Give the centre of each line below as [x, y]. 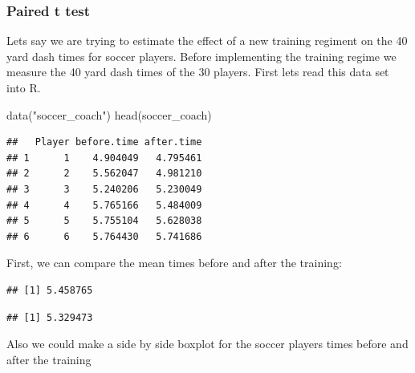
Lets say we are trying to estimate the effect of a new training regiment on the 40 [207, 41]
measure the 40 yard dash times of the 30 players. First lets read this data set [198, 72]
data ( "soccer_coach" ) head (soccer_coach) [109, 114]
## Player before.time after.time [104, 142]
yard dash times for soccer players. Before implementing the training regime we [201, 56]
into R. [24, 87]
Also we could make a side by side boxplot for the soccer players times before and [207, 344]
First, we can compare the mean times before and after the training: [174, 263]
